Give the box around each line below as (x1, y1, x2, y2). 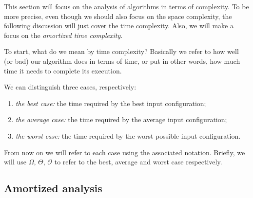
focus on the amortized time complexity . (4, 30, 123, 40)
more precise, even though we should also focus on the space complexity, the (4, 11, 232, 21)
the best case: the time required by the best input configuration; (15, 98, 206, 108)
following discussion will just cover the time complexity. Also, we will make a (4, 20, 234, 31)
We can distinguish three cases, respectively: (4, 82, 136, 92)
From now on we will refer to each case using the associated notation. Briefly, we (4, 147, 245, 157)
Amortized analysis (4, 180, 102, 196)
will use (4, 157, 26, 167)
